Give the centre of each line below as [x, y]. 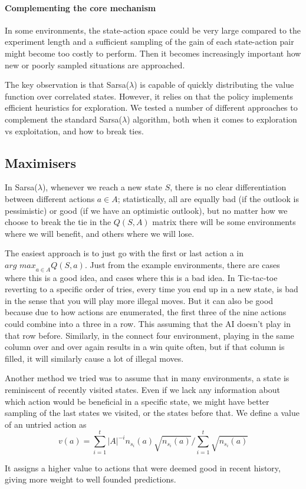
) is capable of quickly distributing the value [214, 85]
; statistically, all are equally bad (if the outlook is [208, 198]
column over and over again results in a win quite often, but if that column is [145, 347]
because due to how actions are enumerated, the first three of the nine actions [146, 312]
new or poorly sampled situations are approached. [95, 65]
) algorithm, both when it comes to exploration [212, 119]
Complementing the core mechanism [80, 7]
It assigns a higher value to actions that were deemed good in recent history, [143, 467]
